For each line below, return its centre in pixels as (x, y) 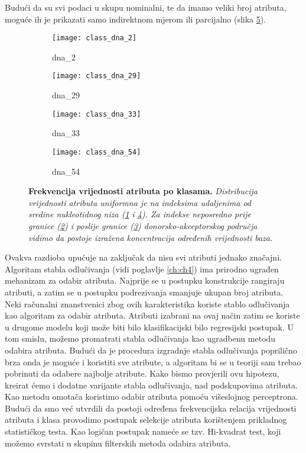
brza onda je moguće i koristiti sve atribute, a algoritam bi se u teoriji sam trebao (153, 362)
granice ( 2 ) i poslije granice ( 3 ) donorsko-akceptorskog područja (143, 225)
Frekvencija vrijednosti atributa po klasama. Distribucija (143, 191)
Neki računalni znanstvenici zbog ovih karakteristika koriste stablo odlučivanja (147, 303)
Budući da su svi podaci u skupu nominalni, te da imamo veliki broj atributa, (146, 7)
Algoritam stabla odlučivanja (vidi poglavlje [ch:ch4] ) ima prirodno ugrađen (142, 269)
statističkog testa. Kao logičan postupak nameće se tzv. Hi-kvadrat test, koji (143, 431)
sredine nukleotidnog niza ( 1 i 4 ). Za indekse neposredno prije (140, 214)
